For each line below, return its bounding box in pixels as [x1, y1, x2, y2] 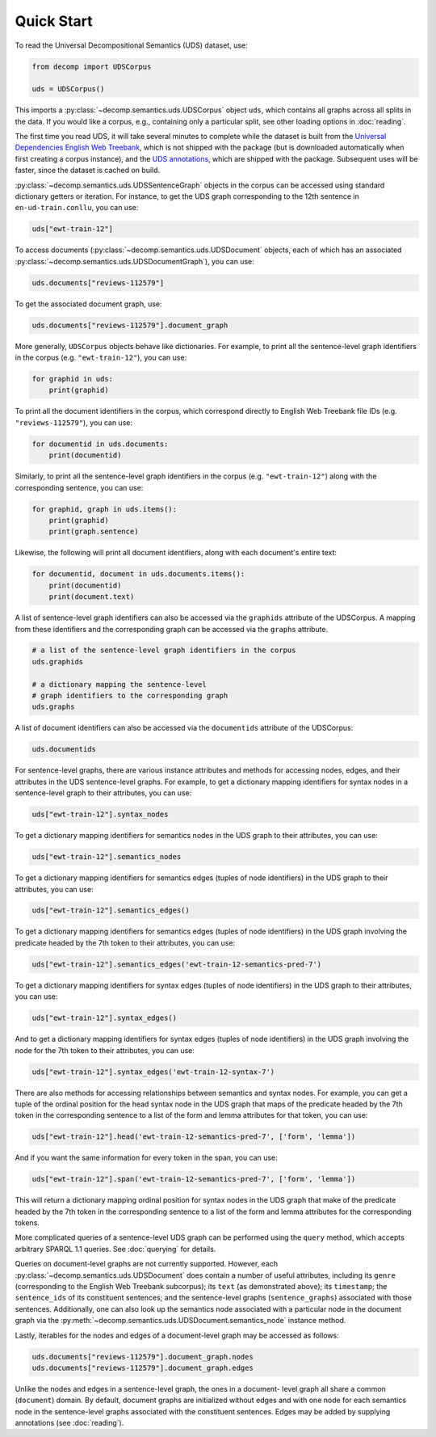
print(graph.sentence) [48, 527, 139, 537]
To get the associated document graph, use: [15, 299, 162, 309]
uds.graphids [31, 657, 84, 666]
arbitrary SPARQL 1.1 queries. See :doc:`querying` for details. [15, 1244, 216, 1254]
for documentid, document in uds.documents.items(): [31, 570, 245, 579]
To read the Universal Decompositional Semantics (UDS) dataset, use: [15, 40, 248, 50]
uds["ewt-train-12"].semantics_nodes [31, 853, 182, 862]
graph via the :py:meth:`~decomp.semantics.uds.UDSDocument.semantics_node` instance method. [15, 1316, 346, 1325]
